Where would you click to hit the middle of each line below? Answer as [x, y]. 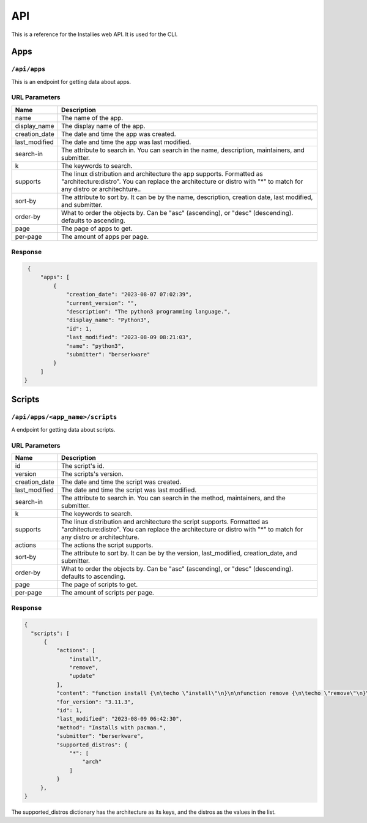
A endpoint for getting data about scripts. [63, 429]
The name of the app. [92, 118]
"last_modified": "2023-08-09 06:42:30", [119, 719]
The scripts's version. [92, 473]
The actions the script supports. [107, 545]
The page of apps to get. [97, 228]
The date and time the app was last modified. [126, 142]
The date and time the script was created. [121, 482]
